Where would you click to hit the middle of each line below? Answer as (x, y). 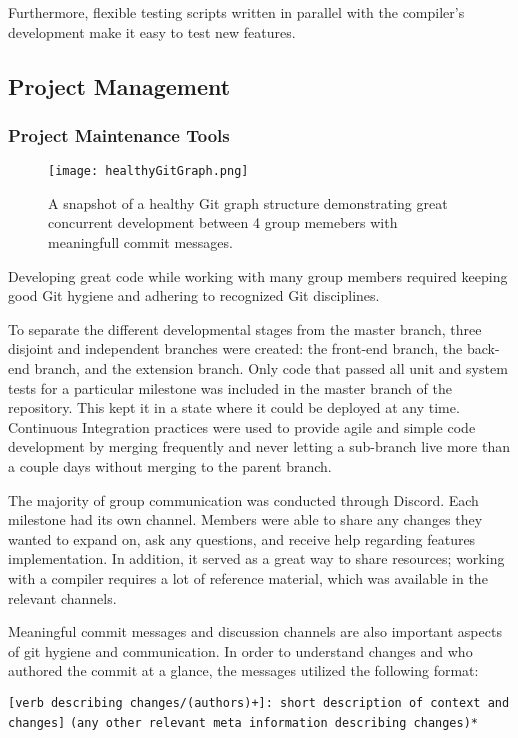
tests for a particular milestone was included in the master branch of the (230, 387)
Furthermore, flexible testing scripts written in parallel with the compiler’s (236, 12)
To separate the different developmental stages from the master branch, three (245, 328)
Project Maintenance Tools (119, 134)
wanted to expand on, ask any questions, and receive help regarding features (242, 538)
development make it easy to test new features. (152, 31)
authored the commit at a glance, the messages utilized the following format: (243, 670)
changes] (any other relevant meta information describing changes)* (243, 722)
